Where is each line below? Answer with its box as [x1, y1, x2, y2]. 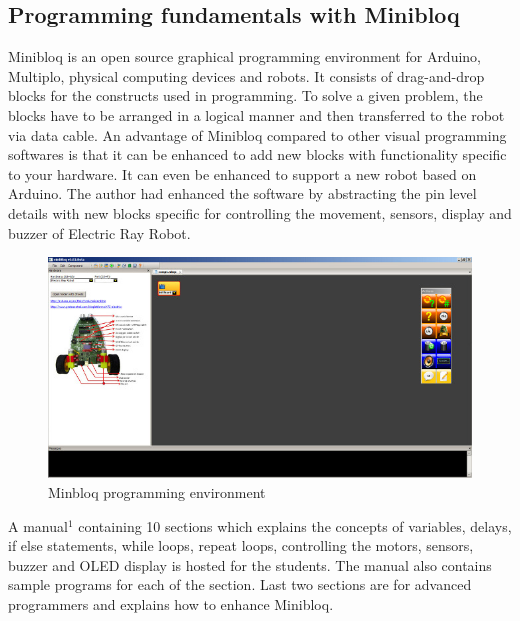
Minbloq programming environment [48, 482, 266, 502]
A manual [8, 515, 68, 536]
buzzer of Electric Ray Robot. [8, 222, 191, 243]
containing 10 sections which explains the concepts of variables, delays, [78, 515, 512, 536]
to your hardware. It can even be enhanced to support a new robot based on [8, 163, 477, 184]
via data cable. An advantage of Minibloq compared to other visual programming [8, 124, 507, 145]
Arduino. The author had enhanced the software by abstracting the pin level [8, 183, 477, 204]
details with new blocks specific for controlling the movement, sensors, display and [8, 202, 512, 223]
